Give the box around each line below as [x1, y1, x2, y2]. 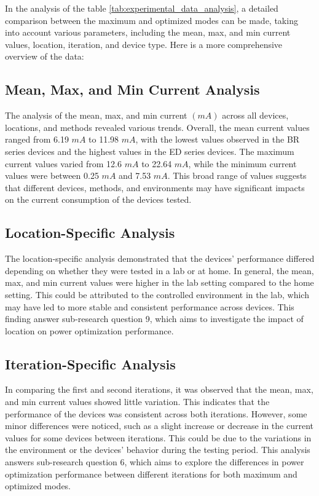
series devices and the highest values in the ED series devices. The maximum [5, 144, 294, 157]
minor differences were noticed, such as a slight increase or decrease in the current [5, 419, 313, 432]
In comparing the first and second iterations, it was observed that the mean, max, [5, 383, 313, 396]
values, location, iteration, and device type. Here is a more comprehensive [5, 37, 283, 50]
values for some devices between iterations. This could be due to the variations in [5, 431, 312, 444]
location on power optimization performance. [5, 324, 174, 337]
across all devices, [222, 109, 289, 122]
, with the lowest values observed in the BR [135, 133, 300, 146]
